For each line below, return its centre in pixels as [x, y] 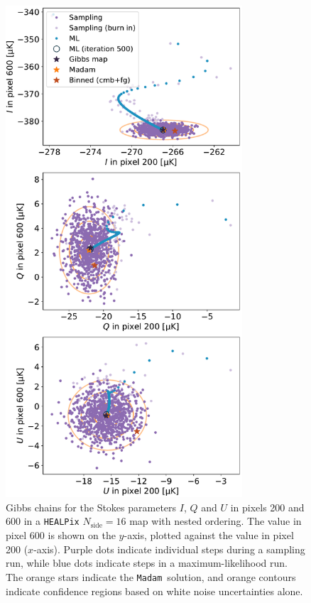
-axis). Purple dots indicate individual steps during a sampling [169, 549]
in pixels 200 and [267, 507]
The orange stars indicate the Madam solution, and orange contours [151, 576]
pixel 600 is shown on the [61, 535]
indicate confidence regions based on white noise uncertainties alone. [154, 591]
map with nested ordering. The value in [215, 521]
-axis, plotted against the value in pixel [209, 535]
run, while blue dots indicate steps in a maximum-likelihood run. [147, 563]
